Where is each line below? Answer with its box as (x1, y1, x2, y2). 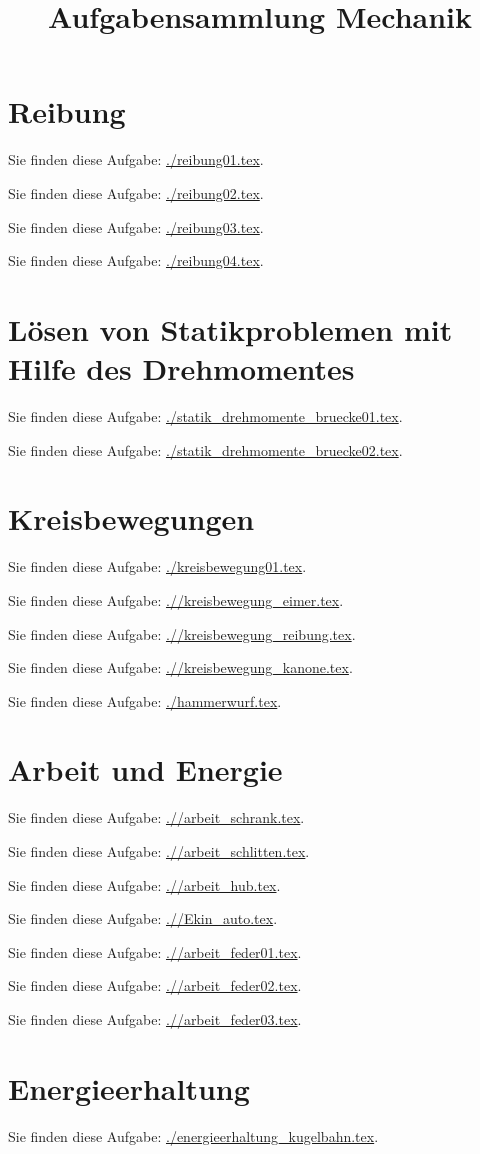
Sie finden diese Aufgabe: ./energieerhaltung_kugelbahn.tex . (8, 1125, 379, 1146)
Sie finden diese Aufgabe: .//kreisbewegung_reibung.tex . (8, 623, 356, 644)
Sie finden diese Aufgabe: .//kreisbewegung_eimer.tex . (8, 589, 344, 610)
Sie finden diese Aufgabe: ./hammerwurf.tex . (8, 690, 282, 711)
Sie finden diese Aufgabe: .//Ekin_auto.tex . (8, 908, 278, 929)
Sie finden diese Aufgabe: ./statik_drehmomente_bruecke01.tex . (8, 406, 403, 426)
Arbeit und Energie (8, 749, 283, 790)
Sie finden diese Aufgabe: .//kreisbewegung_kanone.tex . (8, 657, 353, 678)
